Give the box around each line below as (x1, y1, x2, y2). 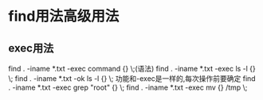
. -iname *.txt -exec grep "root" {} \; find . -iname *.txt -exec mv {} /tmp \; (8, 83, 248, 92)
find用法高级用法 (8, 7, 120, 25)
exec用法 (8, 41, 54, 55)
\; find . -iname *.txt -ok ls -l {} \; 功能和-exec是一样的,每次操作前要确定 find (8, 74, 257, 83)
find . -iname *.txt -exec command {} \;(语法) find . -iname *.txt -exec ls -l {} (8, 64, 257, 73)
